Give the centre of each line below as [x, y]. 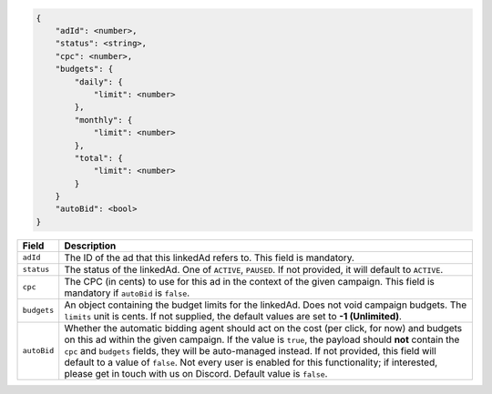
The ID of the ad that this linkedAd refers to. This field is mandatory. [210, 258]
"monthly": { [103, 120]
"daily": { [98, 81]
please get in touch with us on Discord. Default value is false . [196, 373]
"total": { [98, 158]
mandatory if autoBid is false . [127, 293]
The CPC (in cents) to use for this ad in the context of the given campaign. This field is [249, 281]
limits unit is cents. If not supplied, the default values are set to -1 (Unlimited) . [233, 316]
